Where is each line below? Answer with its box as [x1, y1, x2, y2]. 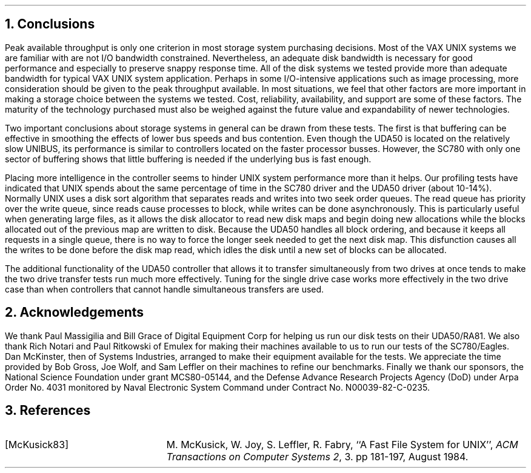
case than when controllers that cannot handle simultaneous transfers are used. [5, 283, 324, 294]
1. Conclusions [5, 16, 95, 32]
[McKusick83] [5, 438, 68, 451]
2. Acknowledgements [5, 305, 144, 320]
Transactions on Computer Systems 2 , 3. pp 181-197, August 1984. [166, 450, 469, 463]
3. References [5, 403, 91, 418]
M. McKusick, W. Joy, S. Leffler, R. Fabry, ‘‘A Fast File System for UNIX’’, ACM [166, 438, 518, 451]
